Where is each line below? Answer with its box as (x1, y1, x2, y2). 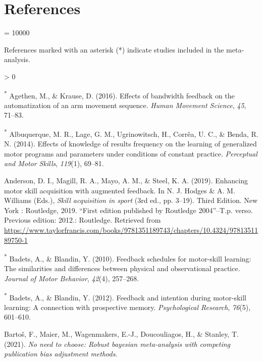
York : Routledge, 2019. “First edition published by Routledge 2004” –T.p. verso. (4, 204, 253, 215)
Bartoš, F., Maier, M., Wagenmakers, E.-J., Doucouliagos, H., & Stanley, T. (4, 329, 239, 339)
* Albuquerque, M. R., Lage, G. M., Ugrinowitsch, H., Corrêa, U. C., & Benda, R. (4, 127, 258, 139)
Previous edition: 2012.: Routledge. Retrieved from (4, 215, 161, 225)
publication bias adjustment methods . (4, 348, 118, 359)
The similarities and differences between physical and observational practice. (4, 263, 240, 274)
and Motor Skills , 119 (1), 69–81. (4, 158, 104, 169)
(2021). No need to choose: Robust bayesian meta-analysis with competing (4, 338, 231, 349)
